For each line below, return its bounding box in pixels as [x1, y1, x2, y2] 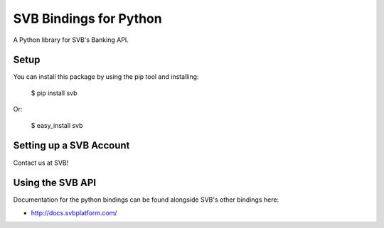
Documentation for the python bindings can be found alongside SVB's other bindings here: [13, 195, 279, 204]
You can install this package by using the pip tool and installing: [13, 72, 199, 81]
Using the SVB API [13, 177, 96, 189]
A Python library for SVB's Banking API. [13, 36, 129, 44]
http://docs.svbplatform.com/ [31, 208, 117, 217]
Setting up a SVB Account [13, 139, 130, 152]
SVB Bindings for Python [13, 11, 163, 26]
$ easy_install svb [31, 121, 83, 129]
